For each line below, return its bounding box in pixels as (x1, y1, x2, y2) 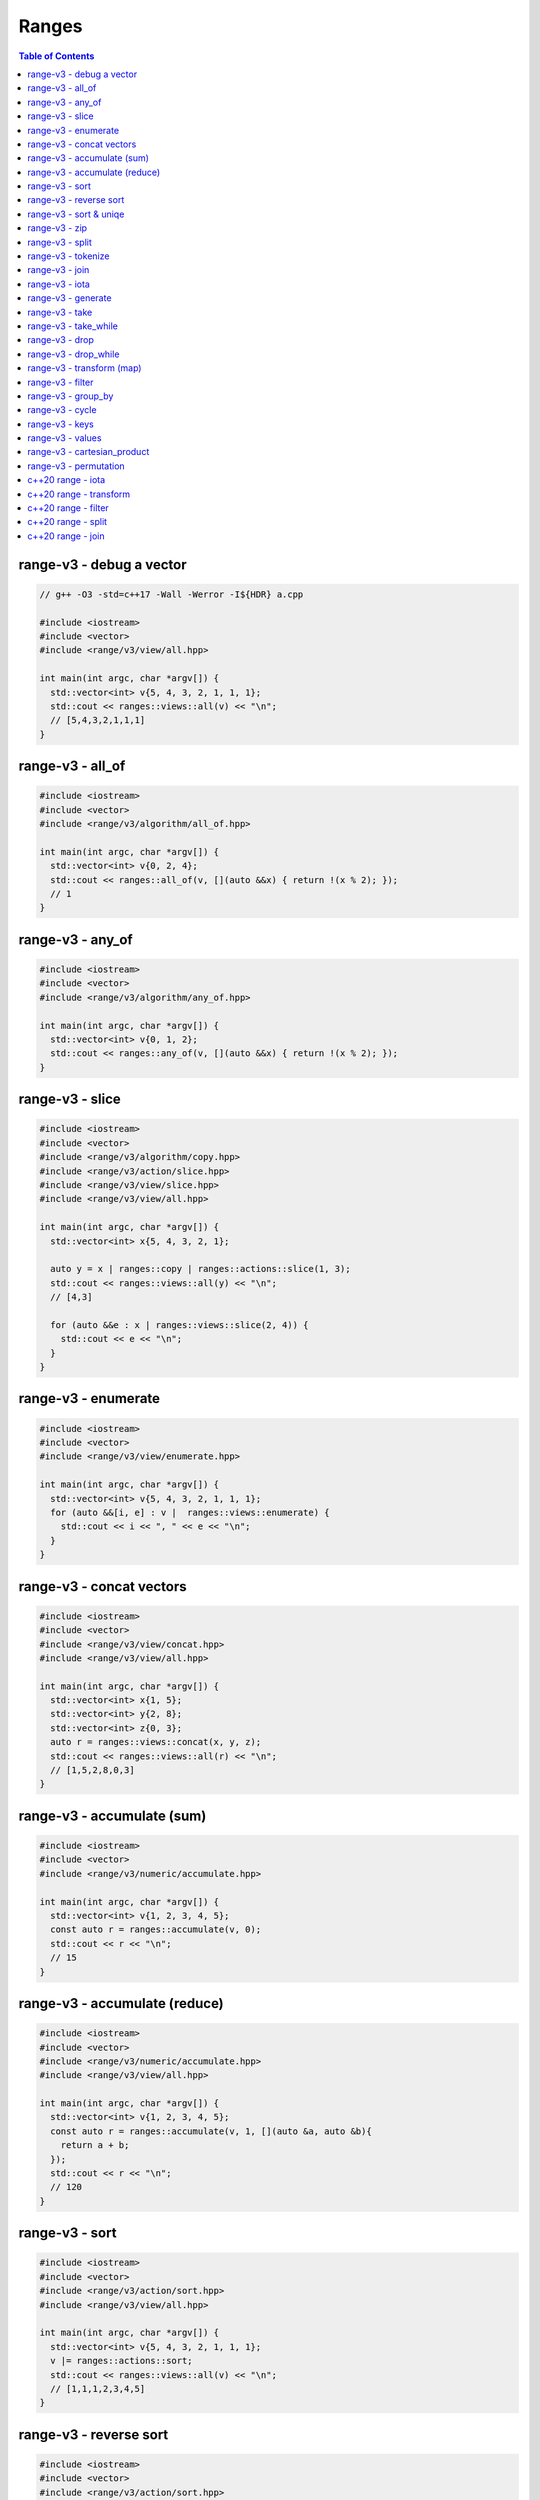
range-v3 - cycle (27, 404, 97, 416)
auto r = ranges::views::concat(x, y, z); (50, 1736, 262, 1748)
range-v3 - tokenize (27, 250, 110, 262)
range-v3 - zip (27, 222, 88, 234)
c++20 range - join (27, 530, 105, 542)
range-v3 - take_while (27, 320, 119, 332)
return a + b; (60, 2140, 130, 2151)
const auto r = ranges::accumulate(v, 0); (50, 1924, 262, 1935)
